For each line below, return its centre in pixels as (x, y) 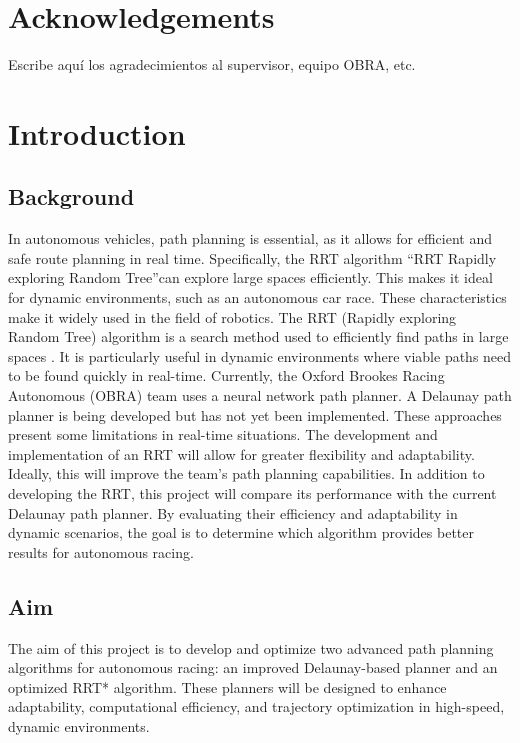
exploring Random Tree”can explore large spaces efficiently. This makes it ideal (250, 277)
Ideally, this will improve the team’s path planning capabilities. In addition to (246, 473)
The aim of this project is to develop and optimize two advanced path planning (251, 647)
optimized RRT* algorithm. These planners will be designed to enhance (227, 686)
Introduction (97, 132)
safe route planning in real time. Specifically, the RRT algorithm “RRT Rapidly (252, 257)
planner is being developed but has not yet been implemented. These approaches (255, 414)
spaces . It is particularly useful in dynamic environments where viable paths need (260, 355)
